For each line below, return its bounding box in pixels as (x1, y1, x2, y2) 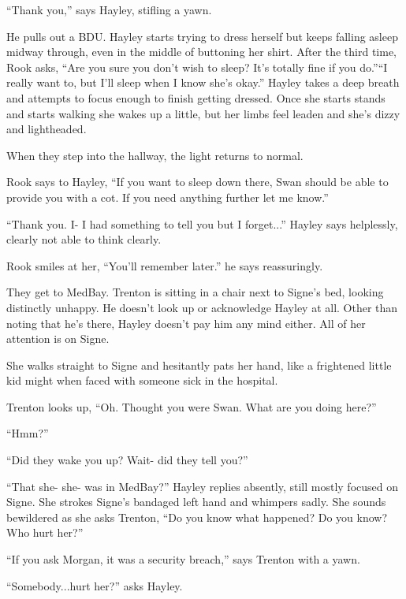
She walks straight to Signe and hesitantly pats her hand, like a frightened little (6, 356, 392, 373)
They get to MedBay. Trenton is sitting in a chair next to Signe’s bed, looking (6, 284, 384, 300)
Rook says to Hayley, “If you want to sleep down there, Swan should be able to (6, 173, 389, 190)
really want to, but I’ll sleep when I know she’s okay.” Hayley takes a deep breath (6, 74, 400, 91)
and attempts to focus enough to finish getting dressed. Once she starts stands (6, 89, 386, 106)
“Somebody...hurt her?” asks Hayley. (6, 577, 183, 593)
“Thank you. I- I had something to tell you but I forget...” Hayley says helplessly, (6, 215, 398, 232)
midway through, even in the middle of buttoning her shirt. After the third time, (6, 43, 397, 60)
